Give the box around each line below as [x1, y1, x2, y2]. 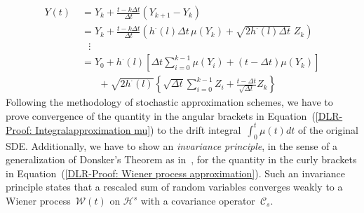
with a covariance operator [140, 193, 255, 208]
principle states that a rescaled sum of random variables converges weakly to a [6, 179, 343, 194]
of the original [297, 122, 358, 137]
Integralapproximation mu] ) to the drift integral [35, 122, 241, 137]
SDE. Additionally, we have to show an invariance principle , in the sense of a [6, 138, 338, 153]
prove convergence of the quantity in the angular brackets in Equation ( [6, 108, 316, 123]
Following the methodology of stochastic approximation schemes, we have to [6, 95, 333, 109]
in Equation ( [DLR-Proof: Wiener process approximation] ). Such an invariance [6, 165, 346, 180]
